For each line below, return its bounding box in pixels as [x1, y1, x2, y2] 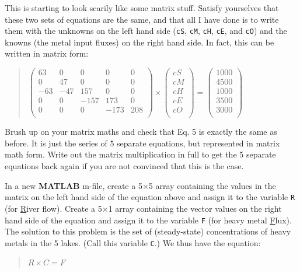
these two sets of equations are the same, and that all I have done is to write [5, 13, 279, 25]
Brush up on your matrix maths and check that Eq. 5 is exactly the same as [5, 125, 277, 138]
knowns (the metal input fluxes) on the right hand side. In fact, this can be [5, 36, 274, 48]
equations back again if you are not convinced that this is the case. [5, 160, 244, 172]
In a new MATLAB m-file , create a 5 [5, 179, 142, 191]
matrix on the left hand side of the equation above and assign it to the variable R [5, 191, 295, 203]
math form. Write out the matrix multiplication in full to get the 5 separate [5, 148, 276, 160]
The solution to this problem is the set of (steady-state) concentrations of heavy [5, 225, 291, 237]
